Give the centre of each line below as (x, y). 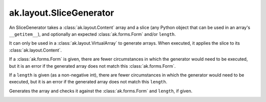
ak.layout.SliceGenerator (62, 13)
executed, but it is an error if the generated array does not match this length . (88, 82)
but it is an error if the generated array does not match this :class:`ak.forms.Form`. (92, 66)
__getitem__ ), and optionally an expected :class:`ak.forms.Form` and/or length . (92, 34)
